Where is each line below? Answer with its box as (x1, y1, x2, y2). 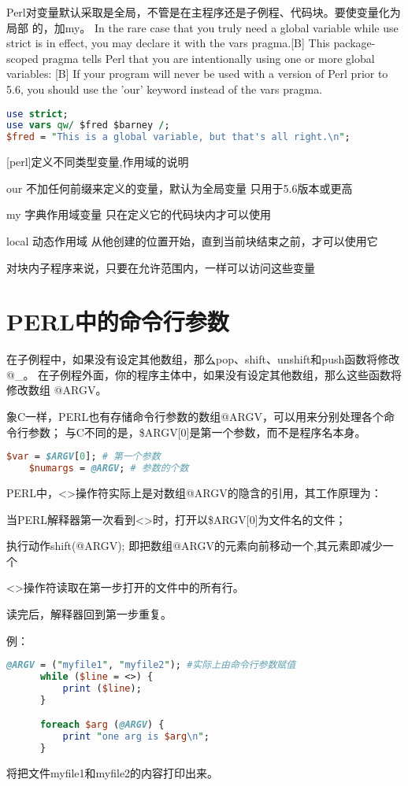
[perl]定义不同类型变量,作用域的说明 (6, 153, 189, 170)
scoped (6, 50, 39, 66)
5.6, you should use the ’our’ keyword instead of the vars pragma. (6, 80, 323, 97)
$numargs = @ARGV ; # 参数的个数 (28, 463, 189, 474)
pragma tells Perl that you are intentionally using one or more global (42, 50, 375, 66)
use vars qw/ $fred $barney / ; (6, 120, 170, 131)
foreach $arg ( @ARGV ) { (39, 719, 165, 731)
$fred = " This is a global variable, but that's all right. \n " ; (6, 131, 351, 143)
